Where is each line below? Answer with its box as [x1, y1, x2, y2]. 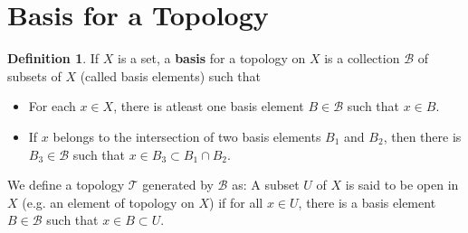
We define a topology [7, 175, 125, 194]
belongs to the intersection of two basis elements [53, 126, 321, 145]
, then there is [383, 126, 462, 145]
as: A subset [232, 175, 300, 194]
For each [28, 97, 76, 116]
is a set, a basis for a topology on [118, 49, 306, 68]
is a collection [324, 49, 400, 68]
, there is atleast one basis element [113, 97, 304, 116]
